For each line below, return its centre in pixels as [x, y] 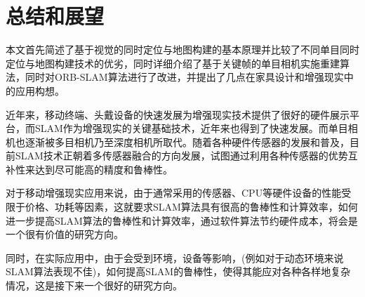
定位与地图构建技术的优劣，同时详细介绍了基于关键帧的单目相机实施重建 [173, 63]
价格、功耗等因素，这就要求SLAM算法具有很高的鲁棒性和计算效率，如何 [191, 207]
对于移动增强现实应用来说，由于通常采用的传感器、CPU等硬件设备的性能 [174, 193]
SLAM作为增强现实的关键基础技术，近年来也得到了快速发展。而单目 [191, 128]
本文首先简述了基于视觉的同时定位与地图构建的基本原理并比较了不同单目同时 [182, 49]
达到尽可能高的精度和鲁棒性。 [104, 169]
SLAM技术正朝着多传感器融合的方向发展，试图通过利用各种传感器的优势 [181, 156]
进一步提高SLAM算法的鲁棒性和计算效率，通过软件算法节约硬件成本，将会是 [182, 220]
